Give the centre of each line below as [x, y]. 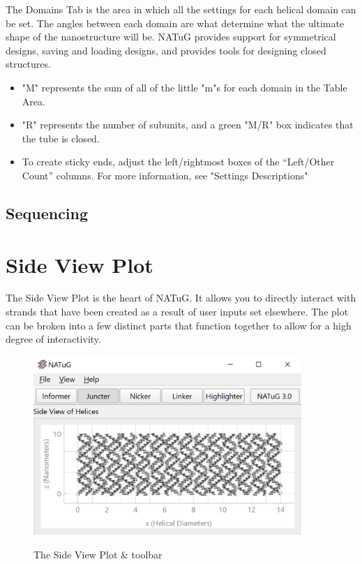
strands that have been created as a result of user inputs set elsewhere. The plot [177, 312]
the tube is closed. [61, 138]
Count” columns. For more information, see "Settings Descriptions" [165, 175]
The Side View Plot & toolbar [98, 554]
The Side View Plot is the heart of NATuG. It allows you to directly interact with [181, 298]
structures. [28, 64]
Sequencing [47, 213]
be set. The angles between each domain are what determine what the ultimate [175, 23]
